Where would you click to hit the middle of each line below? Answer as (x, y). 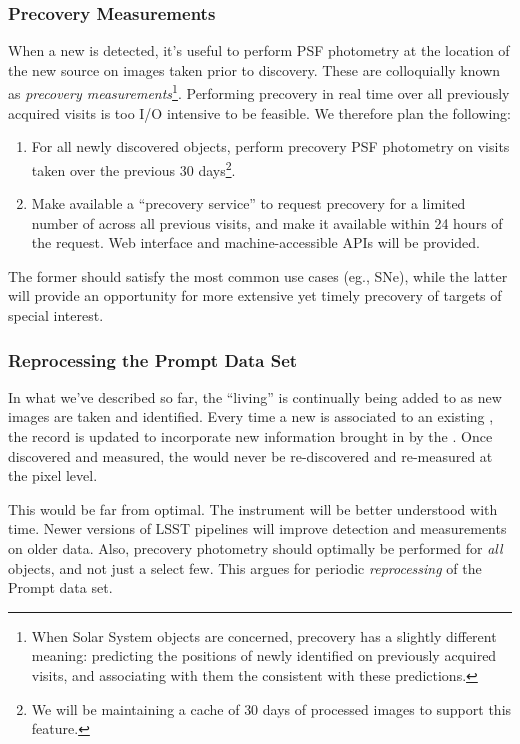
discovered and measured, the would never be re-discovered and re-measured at (250, 455)
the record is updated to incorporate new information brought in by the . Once (250, 436)
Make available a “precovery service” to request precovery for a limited (248, 203)
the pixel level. (53, 475)
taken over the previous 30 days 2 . (133, 168)
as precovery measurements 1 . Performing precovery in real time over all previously (259, 92)
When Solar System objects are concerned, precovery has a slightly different (264, 635)
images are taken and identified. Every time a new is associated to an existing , (251, 416)
